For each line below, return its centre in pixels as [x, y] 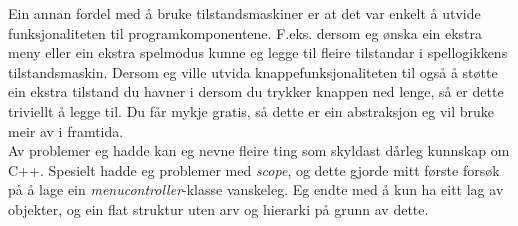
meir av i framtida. [66, 130]
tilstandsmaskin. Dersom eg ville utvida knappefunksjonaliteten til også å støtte [253, 71]
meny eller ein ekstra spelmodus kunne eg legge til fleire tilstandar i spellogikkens [258, 52]
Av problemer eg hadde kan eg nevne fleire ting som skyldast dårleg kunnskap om [259, 150]
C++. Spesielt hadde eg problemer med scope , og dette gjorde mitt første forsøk [254, 169]
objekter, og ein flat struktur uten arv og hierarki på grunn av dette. [218, 208]
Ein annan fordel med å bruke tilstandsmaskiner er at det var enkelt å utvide [244, 13]
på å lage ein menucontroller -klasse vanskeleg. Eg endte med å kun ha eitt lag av [256, 189]
